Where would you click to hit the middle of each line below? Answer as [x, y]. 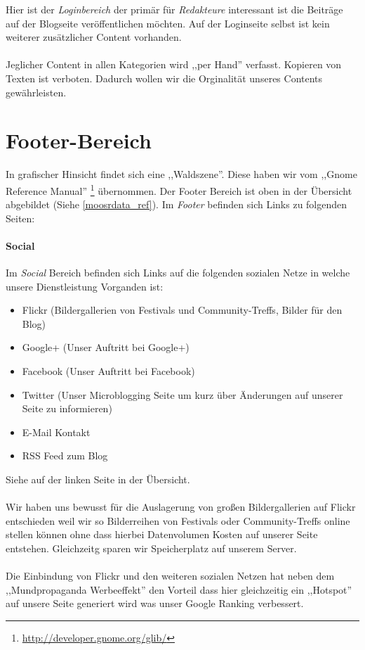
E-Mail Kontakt [56, 432]
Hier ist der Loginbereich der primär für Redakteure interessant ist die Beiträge [174, 9]
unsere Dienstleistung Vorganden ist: [85, 286]
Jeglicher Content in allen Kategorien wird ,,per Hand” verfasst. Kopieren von [174, 64]
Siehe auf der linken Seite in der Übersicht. [98, 479]
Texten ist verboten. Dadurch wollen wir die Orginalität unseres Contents [164, 78]
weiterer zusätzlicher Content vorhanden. [94, 37]
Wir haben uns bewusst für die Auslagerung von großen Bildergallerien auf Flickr [181, 507]
